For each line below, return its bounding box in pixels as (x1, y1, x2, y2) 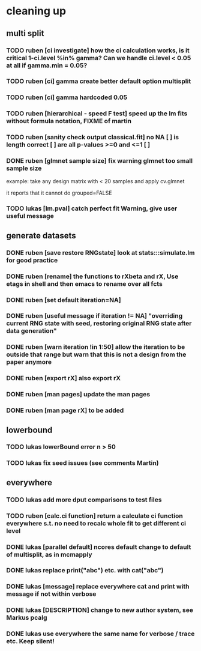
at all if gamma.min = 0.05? (6, 61, 88, 70)
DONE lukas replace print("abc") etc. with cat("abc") (6, 566, 164, 575)
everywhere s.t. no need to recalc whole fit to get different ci (6, 519, 186, 527)
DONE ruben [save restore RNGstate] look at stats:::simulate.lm (6, 248, 195, 256)
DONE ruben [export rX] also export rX (6, 374, 121, 383)
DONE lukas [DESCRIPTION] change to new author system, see (6, 606, 194, 614)
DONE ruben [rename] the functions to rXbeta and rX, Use (6, 272, 179, 280)
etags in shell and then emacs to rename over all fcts (6, 279, 163, 288)
